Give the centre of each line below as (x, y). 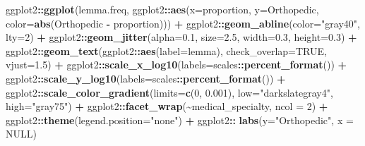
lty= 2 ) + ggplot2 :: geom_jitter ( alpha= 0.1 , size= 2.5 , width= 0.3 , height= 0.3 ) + (181, 37)
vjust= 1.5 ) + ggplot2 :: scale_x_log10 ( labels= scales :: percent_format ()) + (176, 65)
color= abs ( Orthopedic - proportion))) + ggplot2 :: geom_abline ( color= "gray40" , (183, 23)
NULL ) (21, 134)
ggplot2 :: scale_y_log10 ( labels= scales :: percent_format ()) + (146, 78)
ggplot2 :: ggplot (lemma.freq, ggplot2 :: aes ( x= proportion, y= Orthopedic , (162, 9)
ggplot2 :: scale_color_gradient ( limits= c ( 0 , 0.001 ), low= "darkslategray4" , (169, 92)
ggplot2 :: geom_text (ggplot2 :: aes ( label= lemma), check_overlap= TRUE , (166, 50)
